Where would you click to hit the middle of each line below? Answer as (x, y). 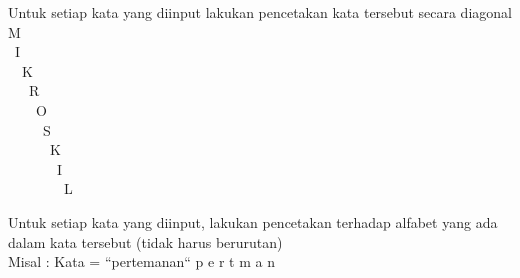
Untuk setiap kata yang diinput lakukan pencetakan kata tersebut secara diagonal (260, 12)
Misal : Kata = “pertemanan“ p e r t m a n (141, 261)
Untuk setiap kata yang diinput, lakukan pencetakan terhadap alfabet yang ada (253, 221)
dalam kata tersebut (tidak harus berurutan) (145, 241)
